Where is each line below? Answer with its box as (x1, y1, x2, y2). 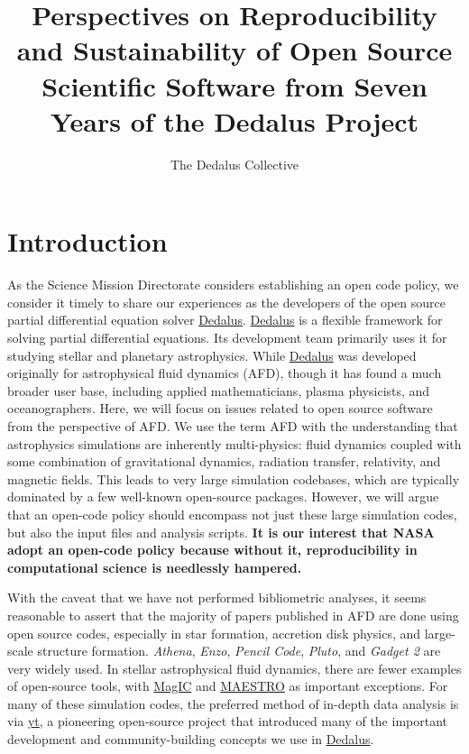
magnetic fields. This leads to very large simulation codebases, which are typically (7, 469, 460, 488)
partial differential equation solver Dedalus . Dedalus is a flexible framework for (7, 310, 443, 329)
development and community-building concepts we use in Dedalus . (7, 730, 374, 749)
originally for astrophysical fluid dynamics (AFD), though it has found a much (7, 363, 442, 382)
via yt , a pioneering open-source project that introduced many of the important (7, 712, 447, 731)
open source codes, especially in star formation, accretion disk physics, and (7, 623, 421, 642)
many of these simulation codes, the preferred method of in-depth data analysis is (7, 694, 459, 713)
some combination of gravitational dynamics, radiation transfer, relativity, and (7, 452, 441, 471)
